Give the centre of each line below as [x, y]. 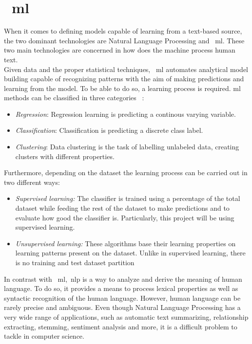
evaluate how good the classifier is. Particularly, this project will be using [125, 217]
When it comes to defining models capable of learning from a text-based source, [123, 31]
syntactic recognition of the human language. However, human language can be [122, 298]
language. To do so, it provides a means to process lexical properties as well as [121, 288]
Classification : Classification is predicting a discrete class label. [109, 130]
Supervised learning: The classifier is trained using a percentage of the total [128, 198]
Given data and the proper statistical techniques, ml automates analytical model [126, 69]
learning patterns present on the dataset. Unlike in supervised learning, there [130, 253]
